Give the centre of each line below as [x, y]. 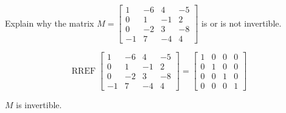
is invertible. [39, 105]
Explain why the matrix [50, 23]
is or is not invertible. [242, 23]
